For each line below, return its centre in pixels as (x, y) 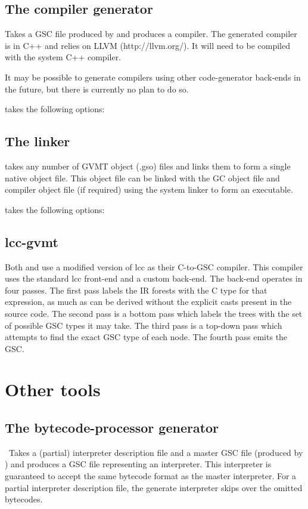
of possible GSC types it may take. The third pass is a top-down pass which (144, 325)
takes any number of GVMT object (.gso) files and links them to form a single (148, 166)
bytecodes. (24, 499)
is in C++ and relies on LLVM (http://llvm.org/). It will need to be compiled (147, 45)
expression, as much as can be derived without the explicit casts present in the (148, 302)
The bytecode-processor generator (112, 428)
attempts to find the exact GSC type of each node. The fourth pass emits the (146, 337)
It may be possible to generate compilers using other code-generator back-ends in (153, 77)
